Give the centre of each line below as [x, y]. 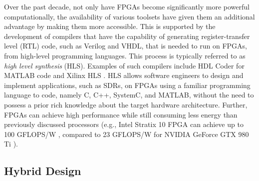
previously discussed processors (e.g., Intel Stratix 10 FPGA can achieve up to [124, 124]
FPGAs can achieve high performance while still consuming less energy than [121, 114]
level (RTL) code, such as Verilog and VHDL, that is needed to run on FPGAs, [126, 46]
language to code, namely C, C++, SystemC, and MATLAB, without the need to [129, 95]
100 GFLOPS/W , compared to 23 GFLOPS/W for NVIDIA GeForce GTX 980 [127, 134]
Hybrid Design [43, 171]
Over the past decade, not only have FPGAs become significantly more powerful [127, 6]
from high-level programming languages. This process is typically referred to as [125, 55]
